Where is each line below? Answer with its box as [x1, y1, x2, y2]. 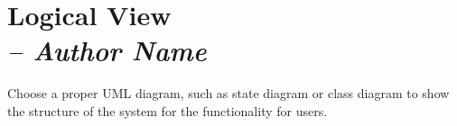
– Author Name [7, 31, 207, 69]
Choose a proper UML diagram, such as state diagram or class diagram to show [7, 84, 450, 103]
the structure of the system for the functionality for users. [7, 101, 328, 120]
